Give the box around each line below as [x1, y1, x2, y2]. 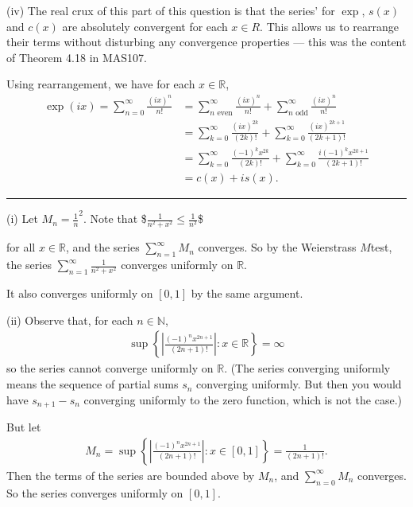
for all [6, 239, 36, 255]
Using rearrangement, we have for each [6, 76, 195, 92]
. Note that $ [83, 210, 147, 227]
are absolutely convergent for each [62, 18, 228, 34]
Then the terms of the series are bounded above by [6, 466, 255, 483]
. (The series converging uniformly [224, 360, 391, 376]
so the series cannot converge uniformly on [6, 360, 214, 376]
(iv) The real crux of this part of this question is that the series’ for [6, 2, 335, 18]
